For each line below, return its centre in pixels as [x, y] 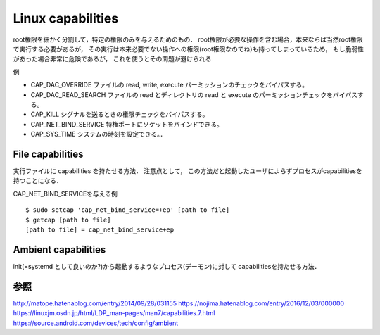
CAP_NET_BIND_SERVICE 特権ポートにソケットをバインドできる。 [127, 124]
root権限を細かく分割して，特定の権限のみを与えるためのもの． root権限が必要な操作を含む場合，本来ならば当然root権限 [188, 39]
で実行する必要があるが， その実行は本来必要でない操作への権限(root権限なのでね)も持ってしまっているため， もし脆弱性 [188, 49]
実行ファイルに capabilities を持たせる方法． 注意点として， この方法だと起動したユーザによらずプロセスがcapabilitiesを [188, 171]
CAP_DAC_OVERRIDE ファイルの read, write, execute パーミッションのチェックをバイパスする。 [170, 85]
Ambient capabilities [59, 249]
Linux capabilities [66, 18]
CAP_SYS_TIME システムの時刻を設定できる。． [99, 134]
